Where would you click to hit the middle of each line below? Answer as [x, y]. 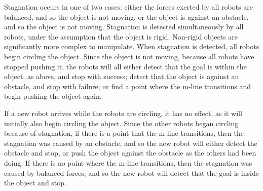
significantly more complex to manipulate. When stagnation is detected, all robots [132, 46]
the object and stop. [35, 183]
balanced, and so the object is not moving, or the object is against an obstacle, [126, 16]
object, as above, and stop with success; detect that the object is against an [122, 76]
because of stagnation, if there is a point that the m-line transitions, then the [124, 133]
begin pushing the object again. [53, 96]
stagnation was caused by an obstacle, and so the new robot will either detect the [131, 143]
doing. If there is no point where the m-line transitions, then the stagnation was [128, 162]
